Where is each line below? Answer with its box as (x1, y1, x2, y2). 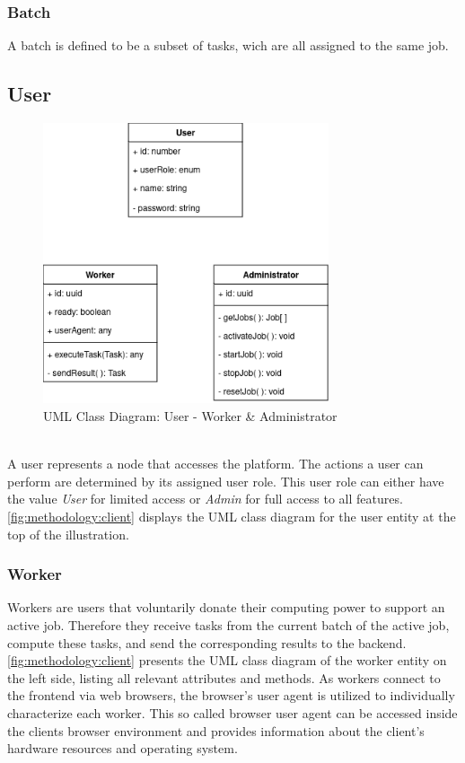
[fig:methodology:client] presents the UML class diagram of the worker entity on (7, 651, 447, 670)
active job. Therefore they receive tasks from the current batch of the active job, (7, 616, 450, 635)
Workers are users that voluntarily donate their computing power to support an (7, 598, 445, 617)
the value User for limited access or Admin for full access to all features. (7, 489, 403, 508)
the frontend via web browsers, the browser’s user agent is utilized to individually (7, 686, 455, 705)
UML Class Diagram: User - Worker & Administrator (43, 407, 338, 425)
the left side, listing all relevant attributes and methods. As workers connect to (7, 668, 441, 687)
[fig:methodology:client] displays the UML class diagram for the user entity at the (7, 507, 456, 526)
